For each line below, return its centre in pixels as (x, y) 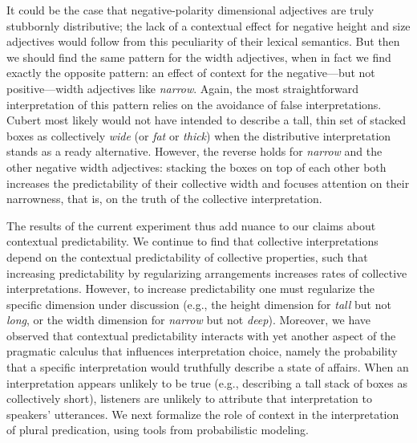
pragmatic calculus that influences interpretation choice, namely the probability (202, 351)
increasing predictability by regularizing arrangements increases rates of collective (207, 272)
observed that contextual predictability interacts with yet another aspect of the (201, 335)
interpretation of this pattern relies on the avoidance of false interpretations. (194, 104)
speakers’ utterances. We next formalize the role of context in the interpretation (203, 414)
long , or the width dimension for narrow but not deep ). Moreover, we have (189, 320)
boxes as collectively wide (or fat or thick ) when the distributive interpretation (199, 135)
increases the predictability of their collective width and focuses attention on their (208, 183)
